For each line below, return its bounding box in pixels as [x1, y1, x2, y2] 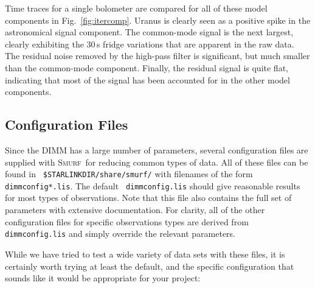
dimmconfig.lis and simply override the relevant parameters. [5, 227, 236, 240]
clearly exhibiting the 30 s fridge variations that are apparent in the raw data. [5, 37, 294, 50]
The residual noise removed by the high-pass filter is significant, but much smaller [5, 49, 310, 62]
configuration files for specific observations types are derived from [5, 215, 249, 228]
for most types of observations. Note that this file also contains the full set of [5, 191, 292, 204]
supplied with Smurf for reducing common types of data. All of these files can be [5, 155, 308, 168]
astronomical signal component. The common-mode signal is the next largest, [5, 26, 294, 38]
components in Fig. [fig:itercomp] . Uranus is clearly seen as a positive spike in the [5, 13, 311, 26]
